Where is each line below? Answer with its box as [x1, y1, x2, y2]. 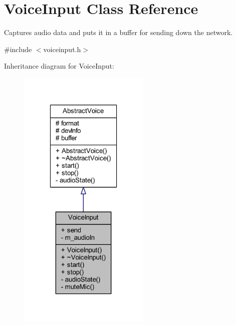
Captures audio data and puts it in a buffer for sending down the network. [4, 27, 233, 38]
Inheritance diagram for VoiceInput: [4, 61, 114, 71]
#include [4, 44, 32, 54]
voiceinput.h [43, 44, 81, 54]
